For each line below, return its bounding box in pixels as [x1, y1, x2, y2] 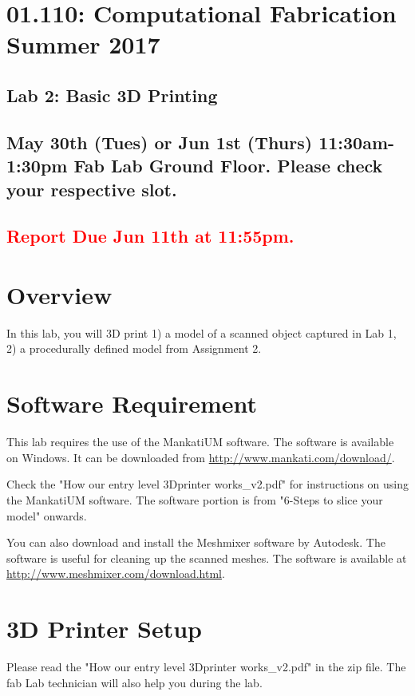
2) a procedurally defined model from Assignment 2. [6, 340, 262, 357]
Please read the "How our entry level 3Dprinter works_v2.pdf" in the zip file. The [6, 658, 406, 674]
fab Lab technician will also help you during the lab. [6, 674, 263, 690]
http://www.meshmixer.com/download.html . [6, 565, 225, 582]
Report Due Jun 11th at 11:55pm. [6, 223, 294, 248]
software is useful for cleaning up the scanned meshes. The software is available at [6, 549, 407, 566]
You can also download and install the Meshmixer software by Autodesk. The [6, 534, 385, 551]
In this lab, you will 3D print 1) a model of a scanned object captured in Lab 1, [6, 324, 397, 341]
